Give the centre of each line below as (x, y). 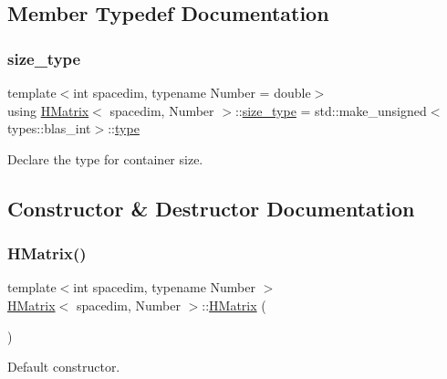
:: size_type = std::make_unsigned (331, 110)
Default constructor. (64, 367)
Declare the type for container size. (105, 158)
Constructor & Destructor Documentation (211, 208)
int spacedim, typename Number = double (192, 92)
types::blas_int (49, 128)
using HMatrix (48, 110)
